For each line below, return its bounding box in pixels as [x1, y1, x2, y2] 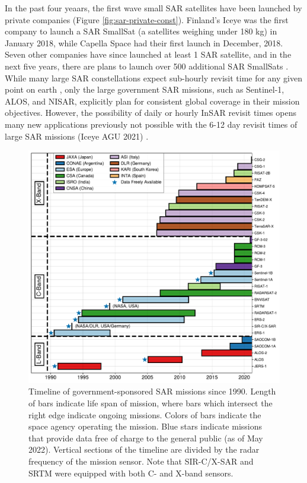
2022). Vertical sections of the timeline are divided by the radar [28, 443, 260, 456]
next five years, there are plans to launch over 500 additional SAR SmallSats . [5, 59, 289, 72]
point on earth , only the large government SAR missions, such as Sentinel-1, [5, 83, 284, 96]
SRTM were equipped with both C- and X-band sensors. [28, 466, 234, 479]
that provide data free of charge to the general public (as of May [28, 431, 263, 444]
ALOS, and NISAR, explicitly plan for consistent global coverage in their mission [5, 94, 300, 107]
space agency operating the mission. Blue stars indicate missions [28, 420, 263, 433]
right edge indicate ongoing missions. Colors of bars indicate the [28, 408, 261, 421]
